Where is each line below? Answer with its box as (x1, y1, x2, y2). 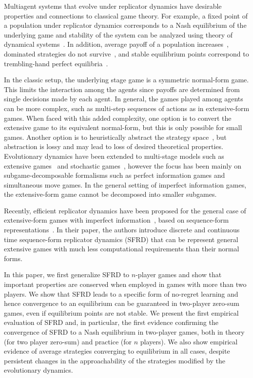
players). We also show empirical (140, 336, 238, 346)
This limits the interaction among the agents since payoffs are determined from (4, 84, 240, 94)
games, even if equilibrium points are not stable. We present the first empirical (4, 307, 239, 318)
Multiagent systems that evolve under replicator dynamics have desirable (4, 1, 222, 11)
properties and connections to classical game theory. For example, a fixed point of (4, 10, 248, 20)
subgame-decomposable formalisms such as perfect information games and (4, 170, 225, 180)
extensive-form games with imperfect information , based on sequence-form (4, 215, 229, 225)
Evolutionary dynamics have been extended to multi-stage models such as (4, 151, 224, 161)
